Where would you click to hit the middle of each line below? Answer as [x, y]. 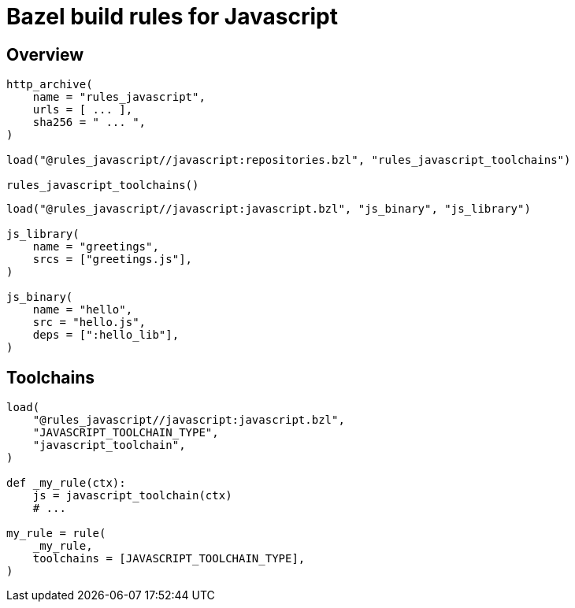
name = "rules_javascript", [119, 97]
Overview [45, 54]
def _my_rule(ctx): [66, 483]
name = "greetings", [96, 247]
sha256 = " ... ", [89, 122]
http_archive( [50, 85]
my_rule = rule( [56, 534]
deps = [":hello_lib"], [106, 335]
